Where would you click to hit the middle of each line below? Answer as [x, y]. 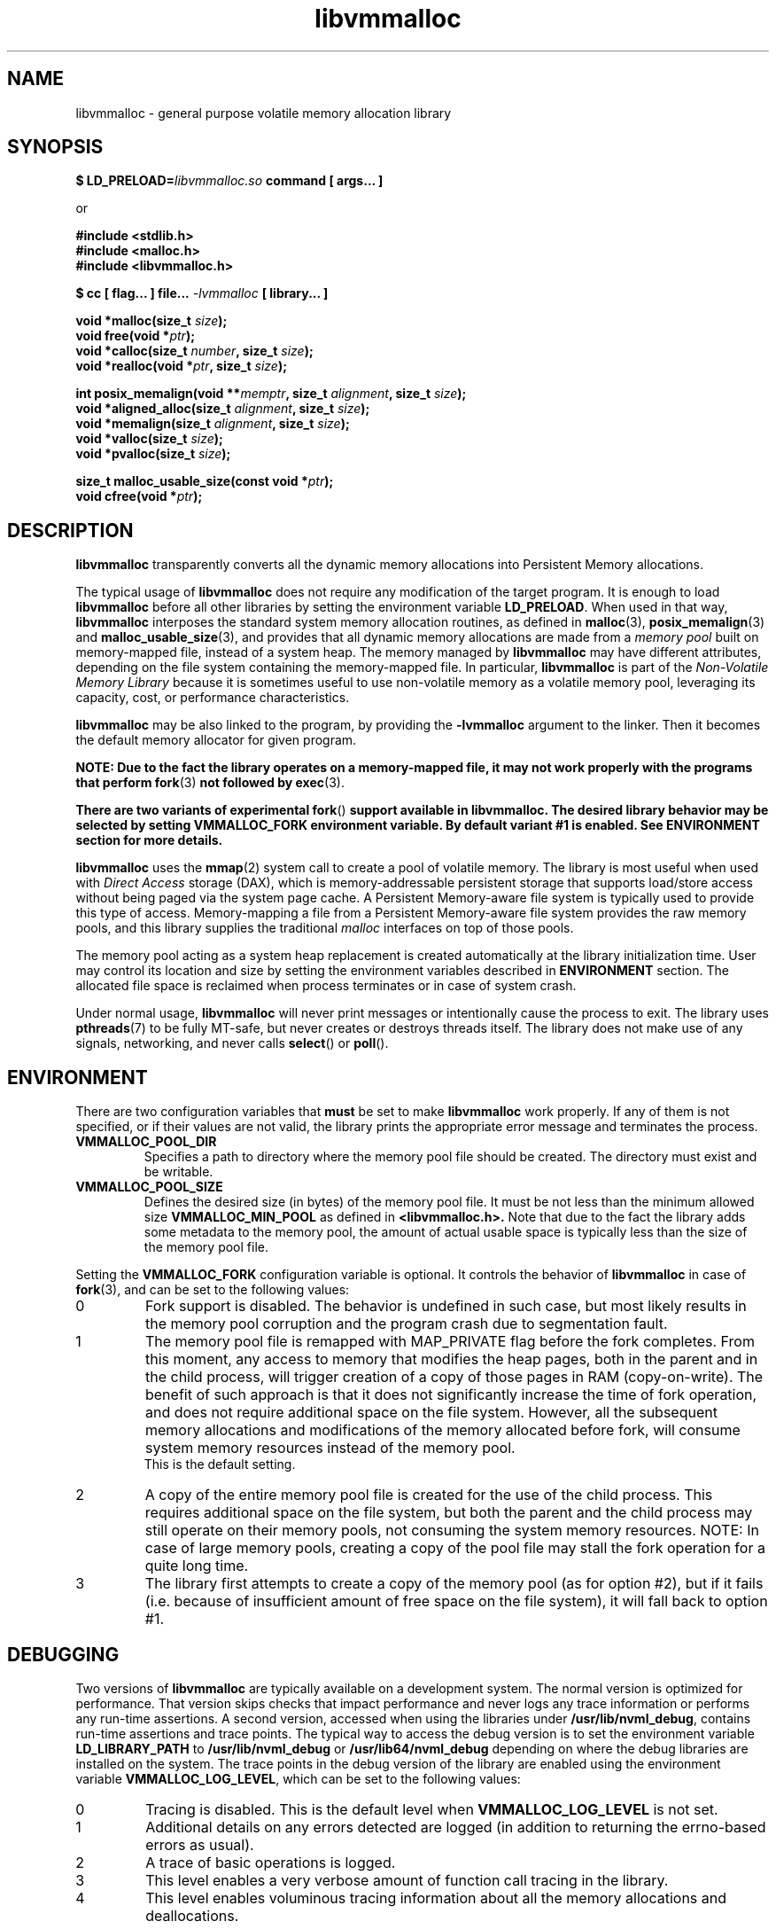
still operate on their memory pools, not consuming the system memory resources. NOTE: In [452, 1531]
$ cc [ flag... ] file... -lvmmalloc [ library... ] [202, 293]
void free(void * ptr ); [135, 336]
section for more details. [149, 840]
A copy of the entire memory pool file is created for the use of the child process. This [429, 1495]
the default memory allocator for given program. [216, 740]
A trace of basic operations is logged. [271, 1862]
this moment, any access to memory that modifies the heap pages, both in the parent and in [451, 1359]
